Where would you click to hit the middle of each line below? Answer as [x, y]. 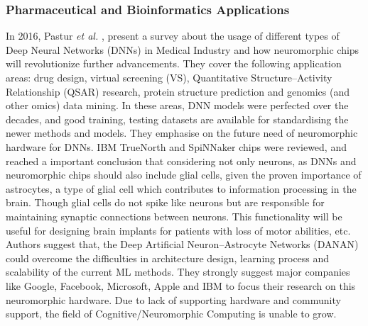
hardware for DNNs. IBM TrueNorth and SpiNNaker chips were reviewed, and [176, 146]
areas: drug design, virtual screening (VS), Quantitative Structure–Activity [169, 77]
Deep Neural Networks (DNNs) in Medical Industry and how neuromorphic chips [183, 49]
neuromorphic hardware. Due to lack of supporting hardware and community [173, 299]
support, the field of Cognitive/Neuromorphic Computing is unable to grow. [171, 314]
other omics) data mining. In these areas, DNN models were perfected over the [177, 105]
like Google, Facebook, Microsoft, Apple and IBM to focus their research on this [181, 285]
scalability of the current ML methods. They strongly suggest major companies [178, 272]
